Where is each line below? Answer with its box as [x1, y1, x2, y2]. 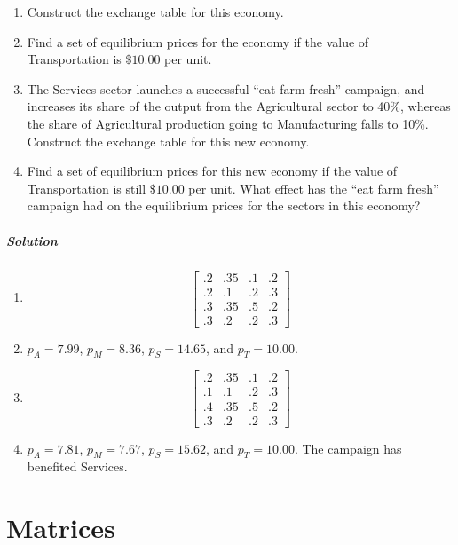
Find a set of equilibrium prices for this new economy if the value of [27, 162, 398, 180]
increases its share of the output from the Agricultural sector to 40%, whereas [27, 97, 451, 115]
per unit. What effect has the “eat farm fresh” [188, 178, 439, 197]
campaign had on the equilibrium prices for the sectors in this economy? [27, 196, 421, 215]
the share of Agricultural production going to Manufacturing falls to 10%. [27, 114, 429, 132]
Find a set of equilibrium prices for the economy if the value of [27, 32, 369, 51]
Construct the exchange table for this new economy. [27, 131, 310, 150]
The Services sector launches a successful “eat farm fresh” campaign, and [27, 79, 425, 98]
